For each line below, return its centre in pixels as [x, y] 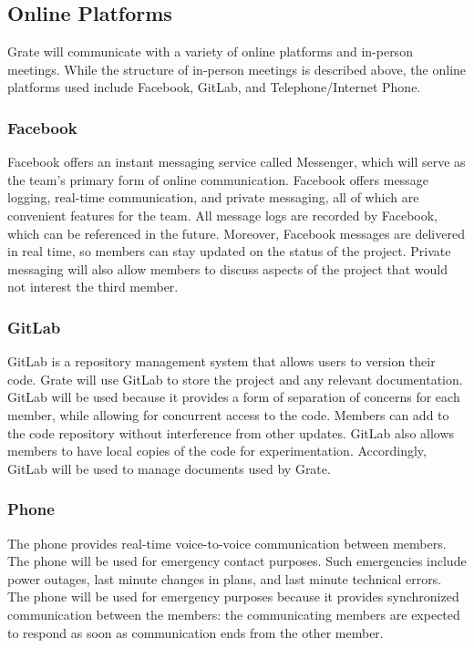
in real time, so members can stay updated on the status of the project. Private [229, 251]
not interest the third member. [93, 287]
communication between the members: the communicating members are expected [234, 614]
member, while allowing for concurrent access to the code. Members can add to [228, 414]
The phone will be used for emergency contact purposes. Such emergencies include [237, 561]
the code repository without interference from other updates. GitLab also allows [231, 432]
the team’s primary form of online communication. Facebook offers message [218, 179]
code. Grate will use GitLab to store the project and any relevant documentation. [235, 379]
